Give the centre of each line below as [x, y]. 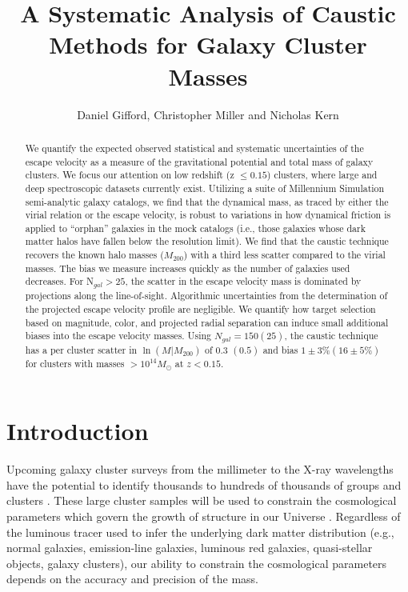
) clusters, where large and [322, 175]
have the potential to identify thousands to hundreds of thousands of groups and [204, 484]
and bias [280, 350]
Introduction [78, 431]
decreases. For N [60, 281]
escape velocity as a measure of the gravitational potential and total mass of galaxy [199, 161]
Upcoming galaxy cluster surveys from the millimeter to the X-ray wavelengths [200, 469]
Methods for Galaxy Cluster [208, 44]
